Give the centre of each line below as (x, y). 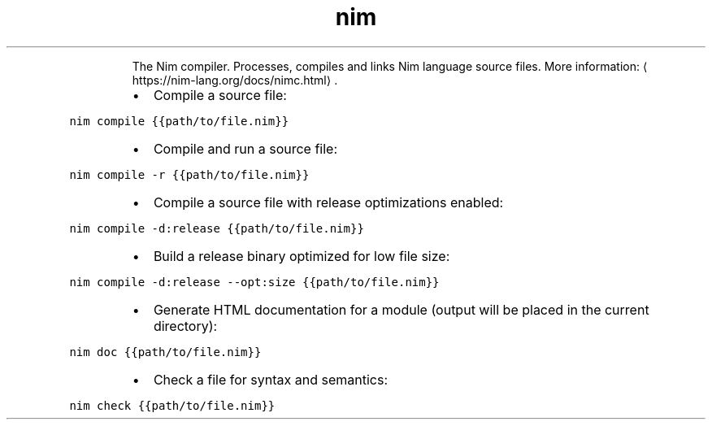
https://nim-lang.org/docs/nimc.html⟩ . (235, 80)
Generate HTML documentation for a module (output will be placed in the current (401, 309)
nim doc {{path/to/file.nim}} (165, 352)
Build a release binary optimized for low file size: (302, 256)
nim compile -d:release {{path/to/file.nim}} (217, 228)
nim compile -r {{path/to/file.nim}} (189, 174)
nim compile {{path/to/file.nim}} (179, 121)
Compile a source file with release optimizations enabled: (328, 202)
